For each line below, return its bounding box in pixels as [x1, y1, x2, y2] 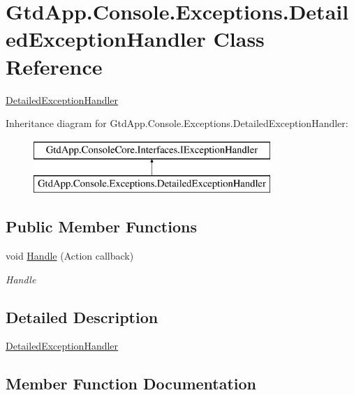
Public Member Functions [6, 216, 197, 237]
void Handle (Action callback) [6, 248, 134, 263]
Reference [6, 52, 103, 80]
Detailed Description [6, 306, 158, 327]
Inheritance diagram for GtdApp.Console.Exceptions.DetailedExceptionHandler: [6, 116, 348, 131]
